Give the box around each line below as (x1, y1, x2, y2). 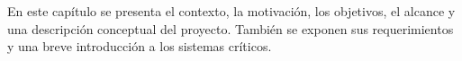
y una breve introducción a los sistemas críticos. (7, 37, 272, 56)
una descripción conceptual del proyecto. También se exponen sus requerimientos (7, 19, 454, 38)
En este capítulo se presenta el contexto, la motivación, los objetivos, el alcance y (7, 2, 456, 20)
